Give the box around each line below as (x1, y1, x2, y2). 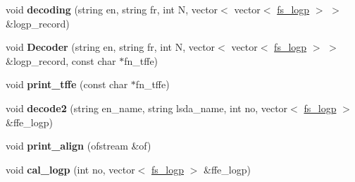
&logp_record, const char (6, 53, 116, 68)
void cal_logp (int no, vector (6, 162, 135, 176)
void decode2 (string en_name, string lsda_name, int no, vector (6, 100, 288, 115)
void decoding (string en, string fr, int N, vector (6, 2, 218, 16)
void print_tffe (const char (6, 77, 128, 92)
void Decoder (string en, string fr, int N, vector (6, 40, 216, 54)
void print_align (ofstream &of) (6, 138, 151, 153)
